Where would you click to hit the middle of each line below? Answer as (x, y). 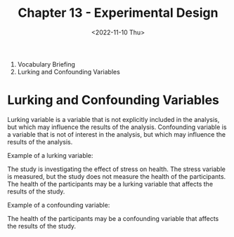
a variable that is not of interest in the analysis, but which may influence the (117, 134)
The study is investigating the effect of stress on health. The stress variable (117, 169)
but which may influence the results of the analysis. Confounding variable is (117, 127)
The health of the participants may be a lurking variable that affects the (110, 184)
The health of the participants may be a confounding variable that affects (113, 218)
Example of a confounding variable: (59, 205)
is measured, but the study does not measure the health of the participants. (117, 176)
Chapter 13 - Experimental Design (118, 13)
